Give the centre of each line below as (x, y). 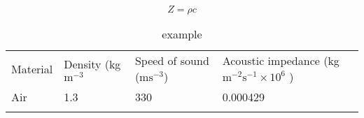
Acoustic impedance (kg (281, 60)
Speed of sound (172, 60)
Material (32, 68)
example (182, 34)
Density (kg (92, 64)
